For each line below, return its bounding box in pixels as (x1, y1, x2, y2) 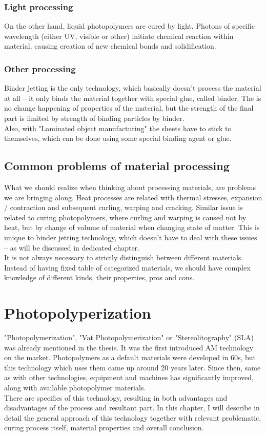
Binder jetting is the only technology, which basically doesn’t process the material (4, 82, 261, 93)
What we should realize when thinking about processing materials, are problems (4, 181, 256, 192)
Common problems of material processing (4, 158, 230, 174)
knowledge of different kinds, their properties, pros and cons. (4, 272, 195, 283)
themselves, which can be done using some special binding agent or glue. (4, 133, 232, 143)
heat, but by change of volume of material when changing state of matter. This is (4, 222, 260, 233)
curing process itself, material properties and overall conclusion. (4, 422, 204, 433)
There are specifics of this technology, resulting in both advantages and (4, 392, 228, 403)
